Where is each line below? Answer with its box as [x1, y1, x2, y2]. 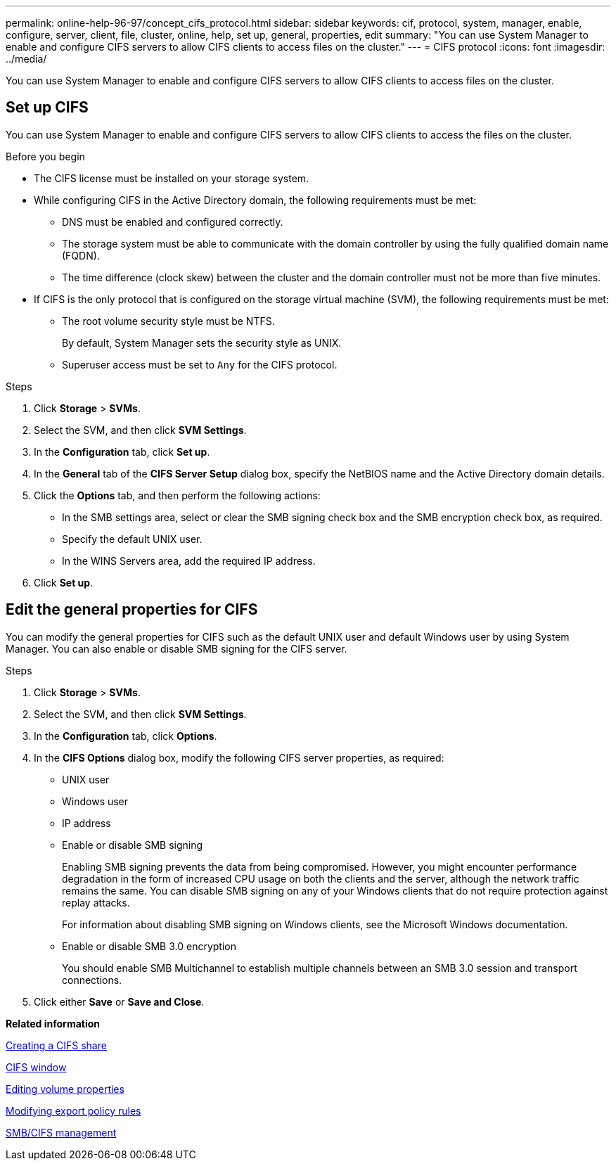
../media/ [6, 53, 47, 65]
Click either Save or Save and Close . [34, 995, 205, 1008]
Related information [6, 1017, 101, 1030]
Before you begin [6, 150, 85, 162]
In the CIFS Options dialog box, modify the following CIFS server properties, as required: [34, 751, 444, 764]
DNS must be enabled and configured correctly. [62, 215, 283, 228]
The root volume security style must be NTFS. [62, 314, 275, 327]
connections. [62, 973, 122, 986]
